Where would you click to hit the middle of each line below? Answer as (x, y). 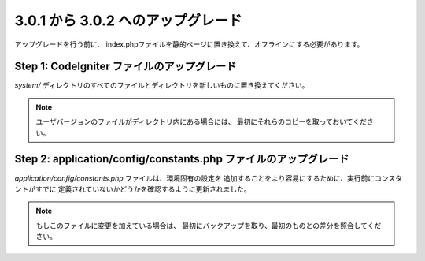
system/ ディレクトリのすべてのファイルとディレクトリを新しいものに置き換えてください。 (162, 85)
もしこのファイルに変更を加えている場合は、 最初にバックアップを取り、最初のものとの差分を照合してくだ (209, 226)
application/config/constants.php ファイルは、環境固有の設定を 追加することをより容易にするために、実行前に (195, 178)
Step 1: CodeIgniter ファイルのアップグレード (126, 67)
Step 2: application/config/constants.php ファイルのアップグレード (182, 159)
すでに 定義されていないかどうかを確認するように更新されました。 (143, 188)
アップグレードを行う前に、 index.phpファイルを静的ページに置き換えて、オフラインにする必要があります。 (189, 44)
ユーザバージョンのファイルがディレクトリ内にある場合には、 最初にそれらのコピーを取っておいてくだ (201, 121)
